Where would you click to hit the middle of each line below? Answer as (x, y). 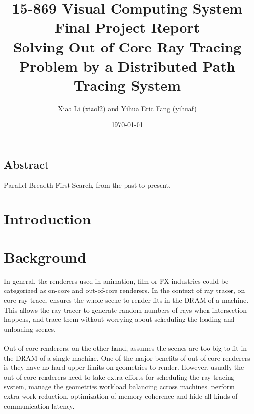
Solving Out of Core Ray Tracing (127, 46)
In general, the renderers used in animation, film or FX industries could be (116, 280)
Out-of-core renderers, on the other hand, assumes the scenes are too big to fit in (126, 348)
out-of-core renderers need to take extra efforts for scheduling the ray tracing (119, 377)
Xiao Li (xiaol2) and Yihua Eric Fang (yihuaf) (127, 108)
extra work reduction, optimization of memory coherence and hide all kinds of (121, 396)
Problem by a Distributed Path (127, 65)
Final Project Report (127, 27)
